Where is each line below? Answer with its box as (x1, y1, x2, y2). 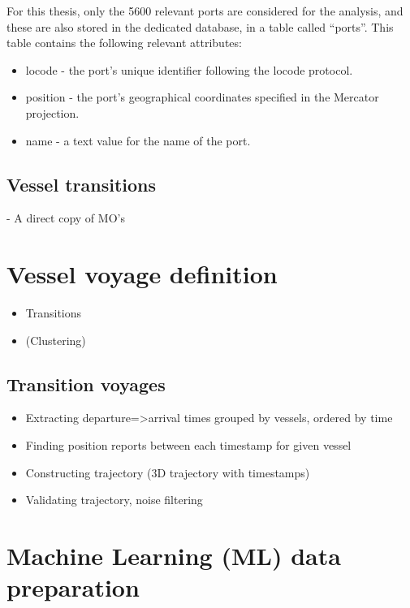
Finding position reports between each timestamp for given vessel (25, 437, 352, 454)
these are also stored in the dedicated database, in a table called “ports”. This (6, 18, 394, 35)
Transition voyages (6, 371, 166, 396)
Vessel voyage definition (6, 257, 278, 291)
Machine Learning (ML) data (6, 539, 341, 572)
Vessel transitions (6, 171, 157, 196)
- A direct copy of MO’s (6, 209, 125, 226)
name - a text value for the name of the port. (25, 132, 251, 149)
